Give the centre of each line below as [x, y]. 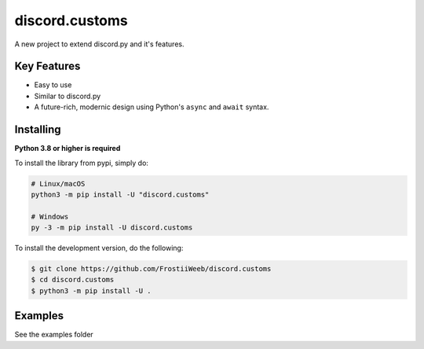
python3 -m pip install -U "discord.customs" [120, 194]
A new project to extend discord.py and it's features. [99, 44]
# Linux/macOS [58, 184]
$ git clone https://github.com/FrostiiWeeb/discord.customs [151, 269]
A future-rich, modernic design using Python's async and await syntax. [152, 107]
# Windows [50, 217]
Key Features [48, 66]
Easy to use [53, 85]
